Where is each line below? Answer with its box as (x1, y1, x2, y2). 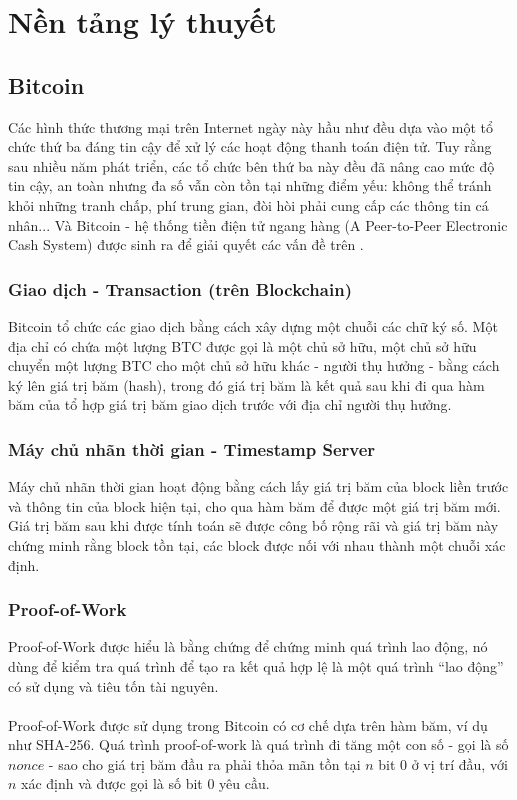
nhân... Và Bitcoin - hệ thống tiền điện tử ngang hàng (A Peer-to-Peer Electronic (8, 214, 508, 235)
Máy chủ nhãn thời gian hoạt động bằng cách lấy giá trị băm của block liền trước (8, 476, 509, 497)
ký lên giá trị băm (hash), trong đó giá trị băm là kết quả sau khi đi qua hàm (8, 374, 485, 395)
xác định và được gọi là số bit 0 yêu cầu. (21, 773, 270, 794)
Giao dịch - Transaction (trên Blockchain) (8, 276, 352, 301)
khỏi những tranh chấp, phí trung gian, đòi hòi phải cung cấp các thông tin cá (8, 194, 489, 215)
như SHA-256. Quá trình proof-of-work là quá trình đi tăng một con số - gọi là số (8, 734, 509, 755)
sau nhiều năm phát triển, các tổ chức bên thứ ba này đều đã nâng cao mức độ (8, 155, 495, 176)
